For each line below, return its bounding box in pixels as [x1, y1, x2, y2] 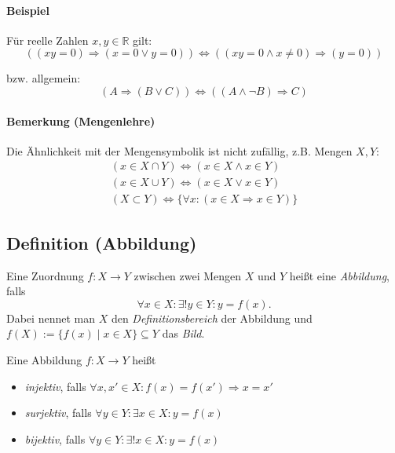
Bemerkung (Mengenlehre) [6, 112, 155, 129]
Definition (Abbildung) [6, 230, 197, 254]
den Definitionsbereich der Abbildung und [111, 309, 313, 326]
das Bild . [162, 325, 205, 342]
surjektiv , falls [24, 404, 92, 421]
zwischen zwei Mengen [133, 267, 242, 283]
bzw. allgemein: [6, 70, 81, 86]
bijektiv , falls [24, 430, 86, 447]
